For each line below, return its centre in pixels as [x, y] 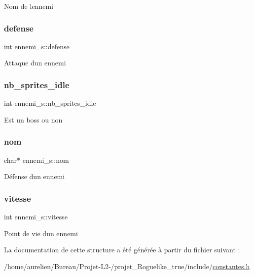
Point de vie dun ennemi [41, 233]
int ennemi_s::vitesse [36, 217]
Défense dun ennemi [35, 176]
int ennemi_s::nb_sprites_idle [50, 103]
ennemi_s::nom [46, 160]
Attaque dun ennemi [35, 63]
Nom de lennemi [29, 6]
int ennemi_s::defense [37, 46]
